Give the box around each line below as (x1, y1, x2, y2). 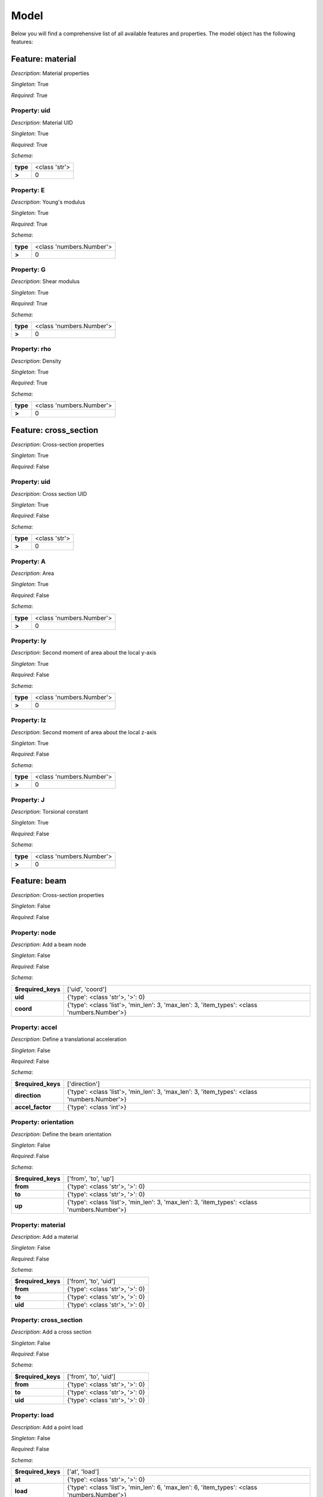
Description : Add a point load (11, 1423, 83, 1431)
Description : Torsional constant (11, 808, 89, 815)
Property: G (11, 265, 46, 274)
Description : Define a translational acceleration (11, 1036, 127, 1043)
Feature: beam (11, 875, 67, 886)
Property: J (11, 795, 45, 804)
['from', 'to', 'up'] (66, 1174, 114, 1183)
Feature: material (11, 54, 77, 64)
